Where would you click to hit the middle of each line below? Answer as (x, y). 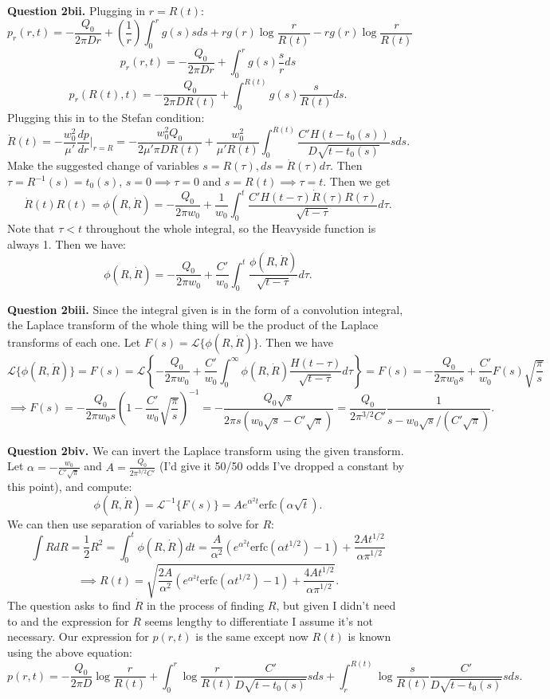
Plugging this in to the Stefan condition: (106, 118)
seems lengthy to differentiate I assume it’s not (259, 620)
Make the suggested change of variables (103, 165)
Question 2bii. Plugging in (77, 10)
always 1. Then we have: (67, 243)
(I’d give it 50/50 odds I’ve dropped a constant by (281, 466)
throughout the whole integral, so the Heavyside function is (231, 228)
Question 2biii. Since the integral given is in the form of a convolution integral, (205, 309)
